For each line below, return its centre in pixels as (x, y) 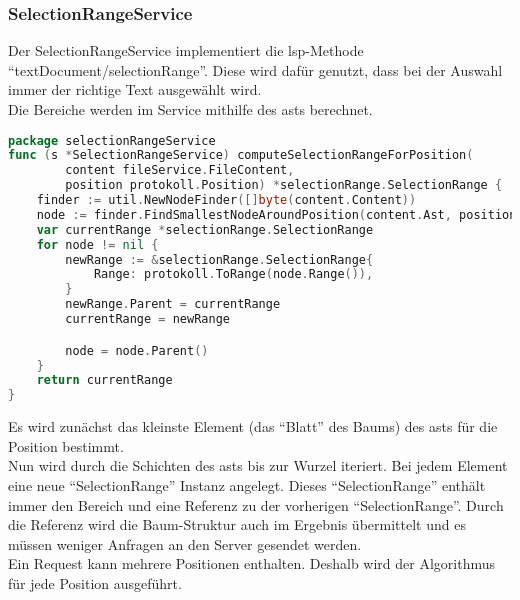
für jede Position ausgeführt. (95, 582)
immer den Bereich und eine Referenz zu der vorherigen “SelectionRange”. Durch (256, 504)
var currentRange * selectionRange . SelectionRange (205, 229)
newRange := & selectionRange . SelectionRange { (219, 259)
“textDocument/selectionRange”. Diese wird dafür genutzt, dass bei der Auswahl (255, 69)
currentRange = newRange (147, 319)
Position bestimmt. (66, 445)
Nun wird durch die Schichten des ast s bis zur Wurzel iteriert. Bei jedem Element (258, 465)
